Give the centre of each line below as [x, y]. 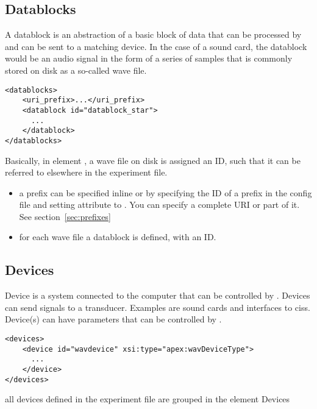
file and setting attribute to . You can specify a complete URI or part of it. [159, 204]
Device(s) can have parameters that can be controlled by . [113, 319]
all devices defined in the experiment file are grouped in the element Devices [148, 399]
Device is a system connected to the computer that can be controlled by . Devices [158, 295]
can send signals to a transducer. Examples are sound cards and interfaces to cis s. [158, 307]
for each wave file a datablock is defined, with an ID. [118, 237]
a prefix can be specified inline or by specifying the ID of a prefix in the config [166, 192]
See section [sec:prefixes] [65, 216]
